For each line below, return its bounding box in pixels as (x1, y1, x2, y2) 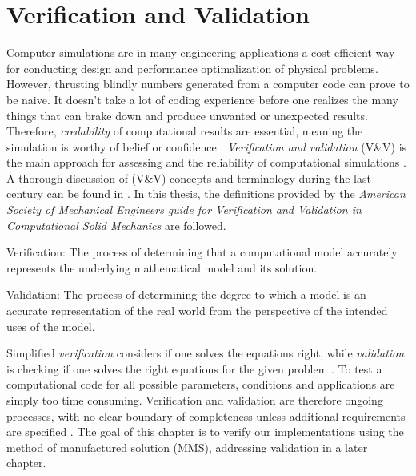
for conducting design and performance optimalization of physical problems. (6, 59, 378, 76)
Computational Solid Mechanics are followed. (6, 216, 226, 233)
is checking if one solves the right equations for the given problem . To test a (6, 360, 382, 377)
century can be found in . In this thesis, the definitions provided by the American (6, 185, 406, 202)
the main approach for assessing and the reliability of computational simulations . (6, 154, 406, 171)
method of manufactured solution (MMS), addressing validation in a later (6, 438, 368, 455)
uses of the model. (6, 317, 95, 334)
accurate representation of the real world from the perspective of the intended (6, 302, 388, 319)
